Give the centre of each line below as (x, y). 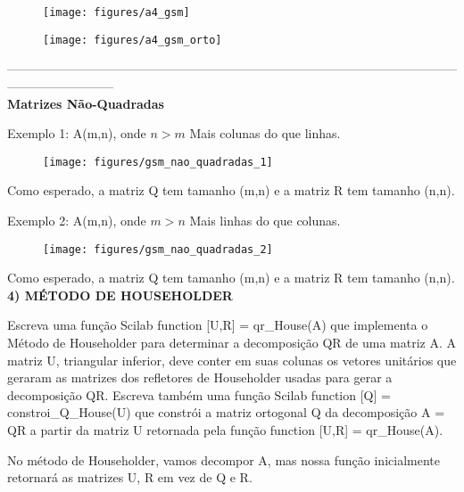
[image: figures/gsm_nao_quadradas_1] (158, 162)
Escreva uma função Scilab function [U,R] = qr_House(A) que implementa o (218, 325)
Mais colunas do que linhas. (265, 133)
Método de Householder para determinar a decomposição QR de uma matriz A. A (232, 342)
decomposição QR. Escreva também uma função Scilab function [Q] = (199, 394)
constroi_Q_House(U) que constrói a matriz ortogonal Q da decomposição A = (226, 412)
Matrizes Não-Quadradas (86, 103)
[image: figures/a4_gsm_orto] (133, 40)
